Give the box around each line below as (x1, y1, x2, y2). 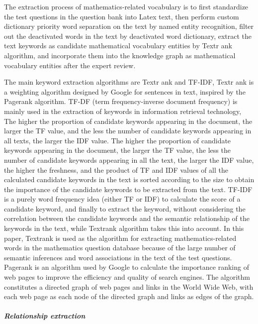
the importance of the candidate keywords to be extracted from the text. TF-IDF (4, 184, 253, 194)
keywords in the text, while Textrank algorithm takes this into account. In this (4, 223, 244, 233)
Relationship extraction (4, 311, 86, 321)
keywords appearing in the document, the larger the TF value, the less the (4, 145, 231, 155)
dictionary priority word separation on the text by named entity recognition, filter (4, 21, 254, 31)
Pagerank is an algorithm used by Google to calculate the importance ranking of (4, 262, 249, 272)
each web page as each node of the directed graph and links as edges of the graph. (4, 291, 254, 302)
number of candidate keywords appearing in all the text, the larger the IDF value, (4, 154, 254, 165)
